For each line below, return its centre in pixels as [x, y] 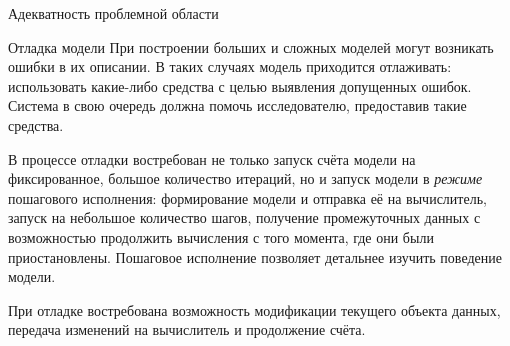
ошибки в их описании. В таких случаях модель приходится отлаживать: [230, 66]
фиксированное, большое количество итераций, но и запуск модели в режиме [245, 178]
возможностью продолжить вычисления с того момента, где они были [221, 236]
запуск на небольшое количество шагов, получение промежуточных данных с [244, 217]
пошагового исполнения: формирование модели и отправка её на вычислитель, [247, 197]
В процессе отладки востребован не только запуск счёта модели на [212, 158]
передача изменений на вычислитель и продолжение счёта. [187, 329]
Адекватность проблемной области [113, 13]
